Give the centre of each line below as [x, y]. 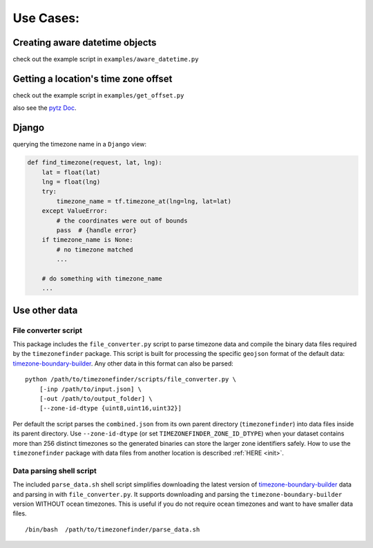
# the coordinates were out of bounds [122, 220]
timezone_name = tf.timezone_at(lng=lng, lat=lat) [144, 201]
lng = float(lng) [71, 182]
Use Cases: [46, 18]
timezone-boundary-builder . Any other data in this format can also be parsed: [123, 363]
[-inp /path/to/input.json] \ [90, 389]
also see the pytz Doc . [45, 108]
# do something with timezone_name [102, 278]
